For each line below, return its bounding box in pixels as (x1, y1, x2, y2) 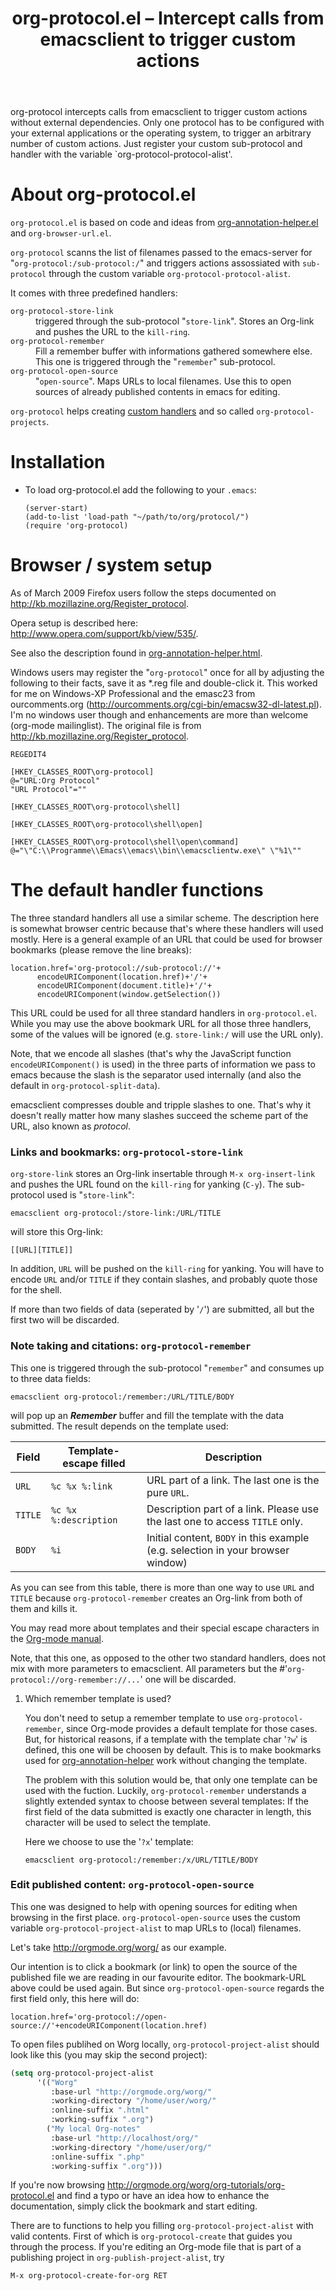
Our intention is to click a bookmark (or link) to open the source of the (10, 1960, 298, 1972)
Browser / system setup (10, 554, 213, 577)
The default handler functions (10, 879, 264, 902)
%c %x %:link (50, 1480, 113, 1492)
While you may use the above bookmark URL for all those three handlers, (10, 1017, 312, 1029)
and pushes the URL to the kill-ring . (35, 326, 191, 338)
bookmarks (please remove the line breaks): (10, 943, 192, 956)
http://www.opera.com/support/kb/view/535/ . (10, 628, 199, 639)
